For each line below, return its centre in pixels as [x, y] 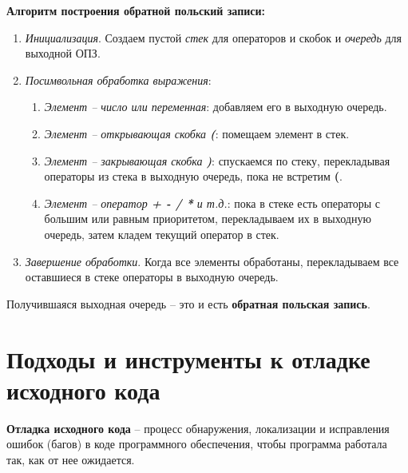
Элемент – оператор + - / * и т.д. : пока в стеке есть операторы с [212, 203]
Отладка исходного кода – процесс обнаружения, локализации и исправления [198, 428]
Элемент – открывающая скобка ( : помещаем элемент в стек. [197, 133]
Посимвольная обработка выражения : [118, 79]
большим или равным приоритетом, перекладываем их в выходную [208, 219]
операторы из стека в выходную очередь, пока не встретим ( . [193, 176]
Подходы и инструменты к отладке [188, 358]
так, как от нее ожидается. [71, 459]
